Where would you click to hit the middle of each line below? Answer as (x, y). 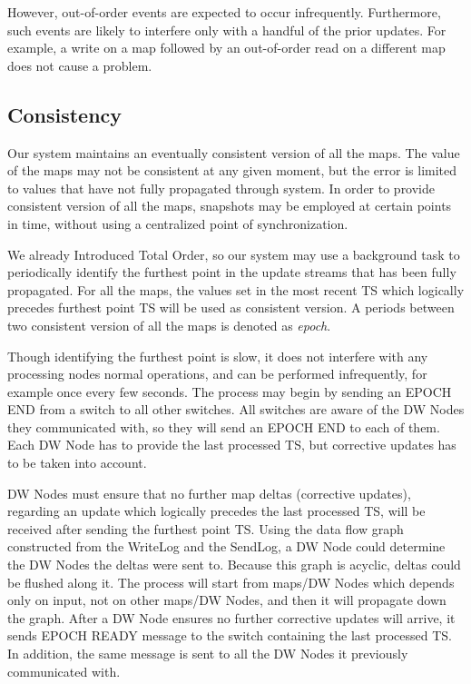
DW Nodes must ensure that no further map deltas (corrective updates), (209, 493)
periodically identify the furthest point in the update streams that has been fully (232, 272)
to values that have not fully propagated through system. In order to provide (221, 188)
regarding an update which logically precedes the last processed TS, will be (216, 511)
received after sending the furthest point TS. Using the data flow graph (206, 528)
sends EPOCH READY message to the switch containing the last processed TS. (230, 635)
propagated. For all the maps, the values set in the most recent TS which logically (236, 289)
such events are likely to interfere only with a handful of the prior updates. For (227, 30)
